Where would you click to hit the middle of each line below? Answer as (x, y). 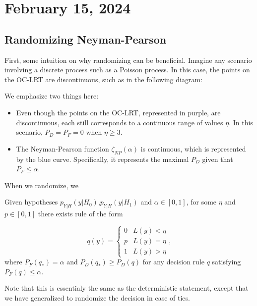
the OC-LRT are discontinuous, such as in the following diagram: (103, 79)
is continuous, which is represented (193, 148)
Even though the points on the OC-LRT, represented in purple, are (118, 112)
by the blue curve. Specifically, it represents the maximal (102, 159)
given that (218, 159)
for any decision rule (173, 262)
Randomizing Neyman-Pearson (86, 39)
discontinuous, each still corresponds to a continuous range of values (120, 122)
